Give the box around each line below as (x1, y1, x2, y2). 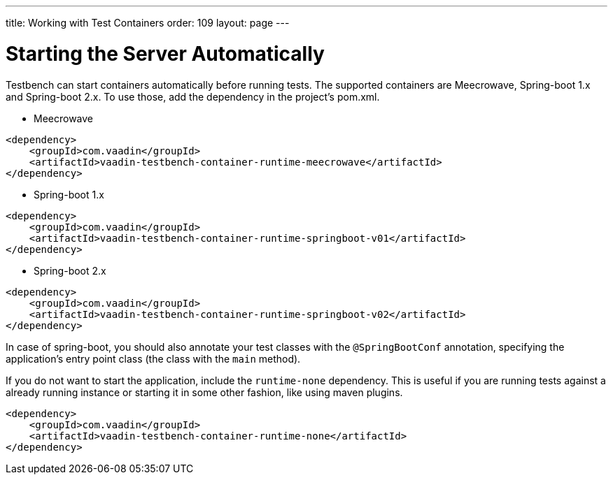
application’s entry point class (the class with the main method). (6, 352, 301, 365)
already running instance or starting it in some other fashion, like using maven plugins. (6, 386, 403, 398)
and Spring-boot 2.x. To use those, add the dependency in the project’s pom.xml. (6, 90, 380, 103)
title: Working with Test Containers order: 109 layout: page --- (6, 17, 290, 29)
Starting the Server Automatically (6, 41, 325, 66)
